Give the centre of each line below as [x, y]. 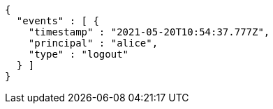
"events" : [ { [58, 21]
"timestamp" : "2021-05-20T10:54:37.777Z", [149, 32]
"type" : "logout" [79, 54]
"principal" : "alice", [93, 43]
